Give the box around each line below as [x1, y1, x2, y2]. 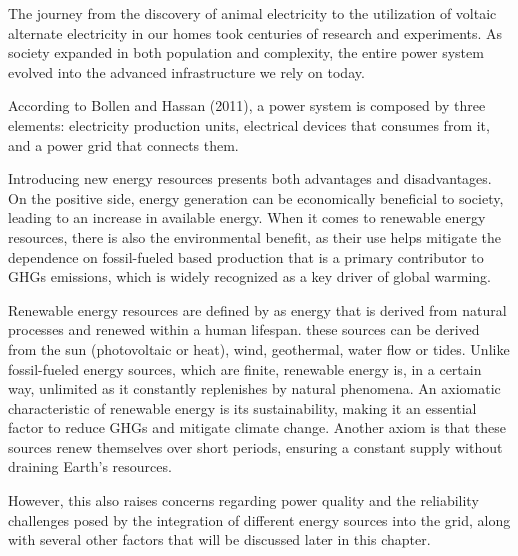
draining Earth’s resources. [8, 456, 172, 477]
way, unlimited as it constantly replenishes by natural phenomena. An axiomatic [8, 378, 501, 399]
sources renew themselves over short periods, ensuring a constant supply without [8, 436, 503, 457]
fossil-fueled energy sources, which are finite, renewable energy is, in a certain [8, 358, 482, 379]
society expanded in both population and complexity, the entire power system [8, 42, 484, 63]
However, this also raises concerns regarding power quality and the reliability [8, 490, 479, 511]
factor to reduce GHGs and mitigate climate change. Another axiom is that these [8, 417, 506, 438]
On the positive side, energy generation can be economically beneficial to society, [8, 187, 504, 208]
